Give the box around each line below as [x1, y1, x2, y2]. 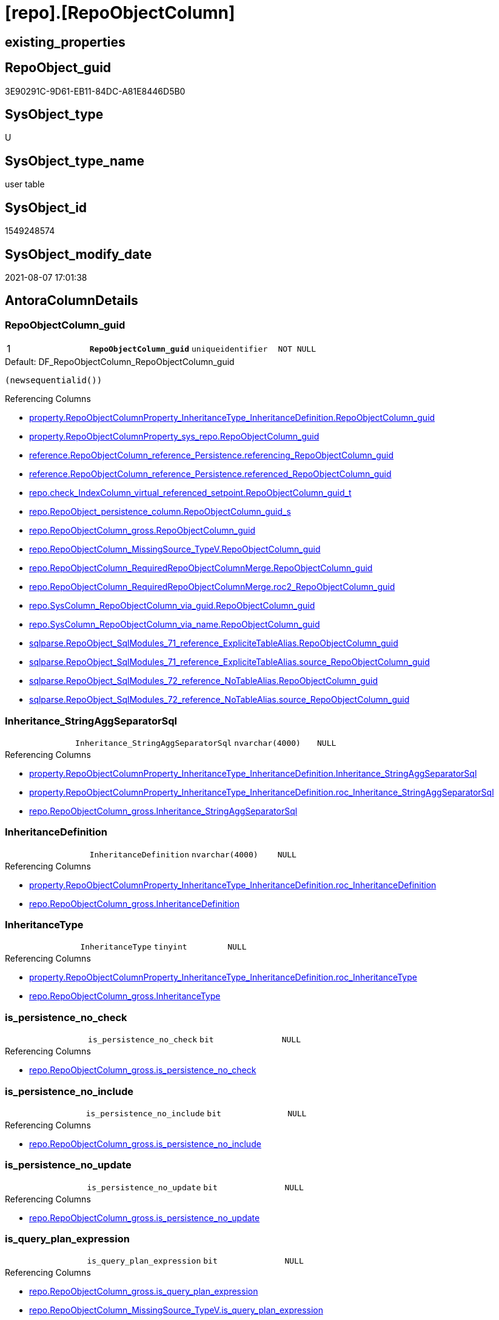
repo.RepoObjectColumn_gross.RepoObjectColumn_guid [29, 525, 255, 536]
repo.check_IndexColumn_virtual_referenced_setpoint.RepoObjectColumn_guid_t [29, 487, 352, 498]
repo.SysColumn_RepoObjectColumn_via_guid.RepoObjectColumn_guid [29, 600, 315, 611]
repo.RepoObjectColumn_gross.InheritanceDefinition [29, 898, 239, 909]
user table [5, 179, 45, 190]
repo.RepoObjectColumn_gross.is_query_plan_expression [29, 1286, 258, 1297]
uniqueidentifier [192, 344, 268, 353]
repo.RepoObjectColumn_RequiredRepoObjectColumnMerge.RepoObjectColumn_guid [29, 563, 373, 574]
